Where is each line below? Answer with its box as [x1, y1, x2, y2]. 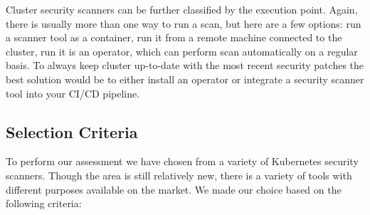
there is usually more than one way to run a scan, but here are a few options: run [6, 16, 361, 31]
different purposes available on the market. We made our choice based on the [6, 182, 342, 196]
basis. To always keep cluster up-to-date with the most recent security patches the [6, 58, 364, 73]
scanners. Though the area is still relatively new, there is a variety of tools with [6, 167, 352, 182]
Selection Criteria [6, 120, 138, 142]
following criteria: [6, 196, 82, 211]
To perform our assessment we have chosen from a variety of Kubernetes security [6, 154, 359, 169]
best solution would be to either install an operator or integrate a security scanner [6, 71, 364, 86]
